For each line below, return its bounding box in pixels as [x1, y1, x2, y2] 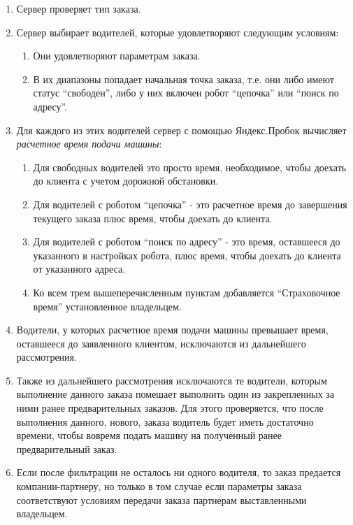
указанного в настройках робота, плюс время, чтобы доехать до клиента [33, 247, 341, 262]
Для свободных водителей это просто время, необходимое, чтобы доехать [33, 159, 347, 174]
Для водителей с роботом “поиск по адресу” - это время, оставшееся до [33, 234, 340, 249]
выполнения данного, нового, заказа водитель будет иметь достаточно [16, 414, 314, 429]
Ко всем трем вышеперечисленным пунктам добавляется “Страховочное [33, 285, 340, 299]
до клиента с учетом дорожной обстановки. [33, 173, 219, 188]
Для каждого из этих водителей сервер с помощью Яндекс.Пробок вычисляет [16, 122, 347, 137]
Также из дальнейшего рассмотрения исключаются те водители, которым [16, 373, 327, 387]
